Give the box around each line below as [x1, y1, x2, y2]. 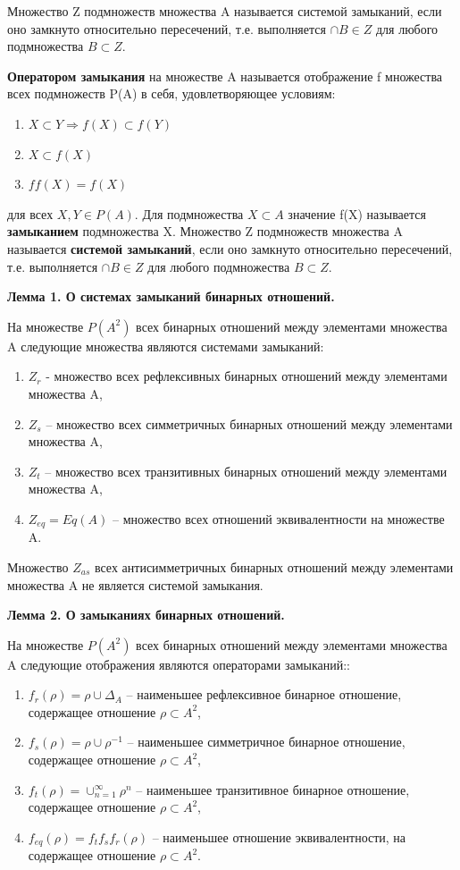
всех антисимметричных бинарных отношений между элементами [94, 557, 454, 576]
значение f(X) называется [288, 204, 426, 223]
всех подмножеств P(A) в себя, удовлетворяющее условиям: [7, 84, 336, 103]
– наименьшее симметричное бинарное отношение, [127, 732, 406, 751]
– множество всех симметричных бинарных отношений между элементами [46, 414, 453, 433]
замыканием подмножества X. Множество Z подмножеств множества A [7, 222, 403, 241]
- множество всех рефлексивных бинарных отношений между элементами [46, 367, 447, 385]
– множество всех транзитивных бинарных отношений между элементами [45, 461, 447, 480]
